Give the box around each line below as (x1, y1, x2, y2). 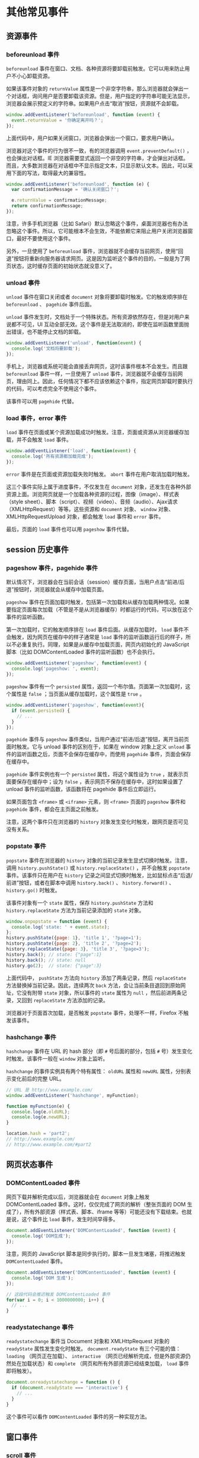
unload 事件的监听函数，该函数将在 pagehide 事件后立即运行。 (6, 786, 159, 793)
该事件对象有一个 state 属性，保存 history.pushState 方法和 (6, 899, 154, 906)
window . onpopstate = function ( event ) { (6, 918, 108, 924)
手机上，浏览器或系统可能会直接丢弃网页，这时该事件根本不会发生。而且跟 (6, 362, 188, 369)
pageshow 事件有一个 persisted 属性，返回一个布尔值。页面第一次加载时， (6, 683, 185, 690)
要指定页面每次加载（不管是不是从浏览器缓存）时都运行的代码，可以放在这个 (6, 606, 193, 613)
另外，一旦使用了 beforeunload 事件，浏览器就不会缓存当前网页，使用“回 (6, 247, 184, 255)
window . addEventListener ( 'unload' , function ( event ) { (6, 340, 142, 346)
